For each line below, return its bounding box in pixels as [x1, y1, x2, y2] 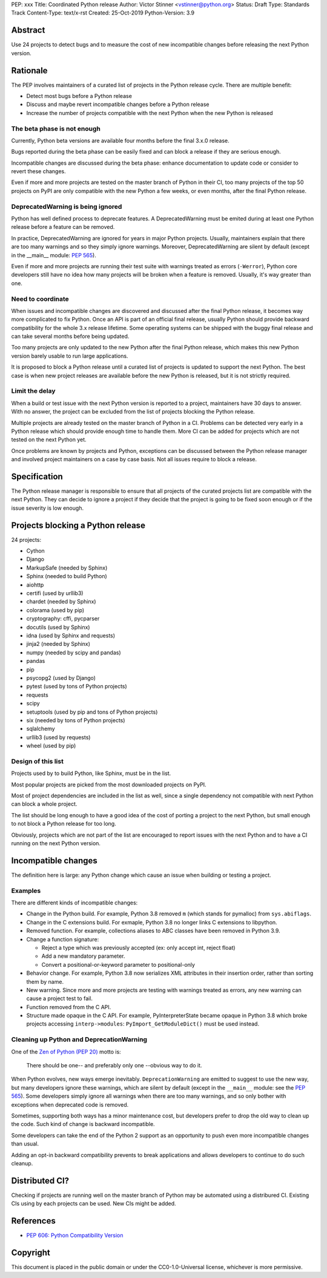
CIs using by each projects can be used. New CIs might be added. [11, 1200, 176, 1207]
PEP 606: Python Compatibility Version [26, 1232, 124, 1239]
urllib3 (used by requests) [26, 733, 91, 741]
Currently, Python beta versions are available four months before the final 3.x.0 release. [11, 137, 230, 144]
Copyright [11, 1247, 51, 1257]
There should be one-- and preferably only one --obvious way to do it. [26, 1061, 202, 1069]
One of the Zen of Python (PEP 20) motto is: [11, 1048, 121, 1055]
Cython [26, 547, 45, 555]
